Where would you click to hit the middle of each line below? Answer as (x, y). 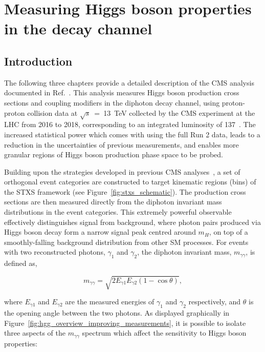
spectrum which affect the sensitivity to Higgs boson (164, 333)
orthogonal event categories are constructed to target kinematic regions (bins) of (130, 182)
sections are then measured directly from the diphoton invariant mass (113, 202)
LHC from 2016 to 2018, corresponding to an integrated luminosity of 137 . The (130, 124)
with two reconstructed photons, (55, 252)
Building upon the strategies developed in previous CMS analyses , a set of (122, 171)
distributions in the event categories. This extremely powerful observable (118, 212)
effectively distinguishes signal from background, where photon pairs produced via (132, 222)
